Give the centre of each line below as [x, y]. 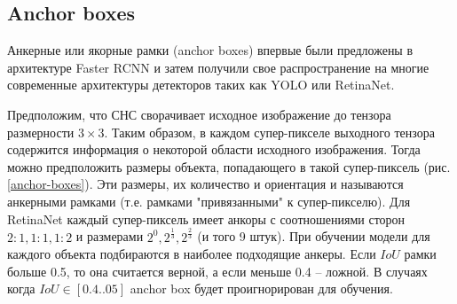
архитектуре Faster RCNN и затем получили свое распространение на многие [218, 67]
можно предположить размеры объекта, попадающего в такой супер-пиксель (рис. [229, 166]
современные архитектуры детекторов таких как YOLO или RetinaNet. [201, 85]
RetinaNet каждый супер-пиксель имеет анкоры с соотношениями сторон [206, 218]
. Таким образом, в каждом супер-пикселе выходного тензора [269, 132]
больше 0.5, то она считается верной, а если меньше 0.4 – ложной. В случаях [217, 271]
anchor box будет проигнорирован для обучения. [261, 288]
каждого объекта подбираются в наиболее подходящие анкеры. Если [192, 254]
